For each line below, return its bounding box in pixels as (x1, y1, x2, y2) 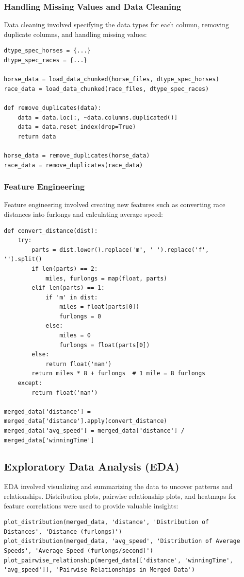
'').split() (4, 256, 42, 263)
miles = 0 (59, 332, 91, 339)
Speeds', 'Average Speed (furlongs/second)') (4, 547, 153, 554)
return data (17, 133, 56, 140)
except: (17, 380, 42, 387)
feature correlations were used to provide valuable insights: (4, 500, 179, 510)
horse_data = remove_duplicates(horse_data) (4, 152, 150, 159)
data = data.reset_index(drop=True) (17, 123, 136, 131)
